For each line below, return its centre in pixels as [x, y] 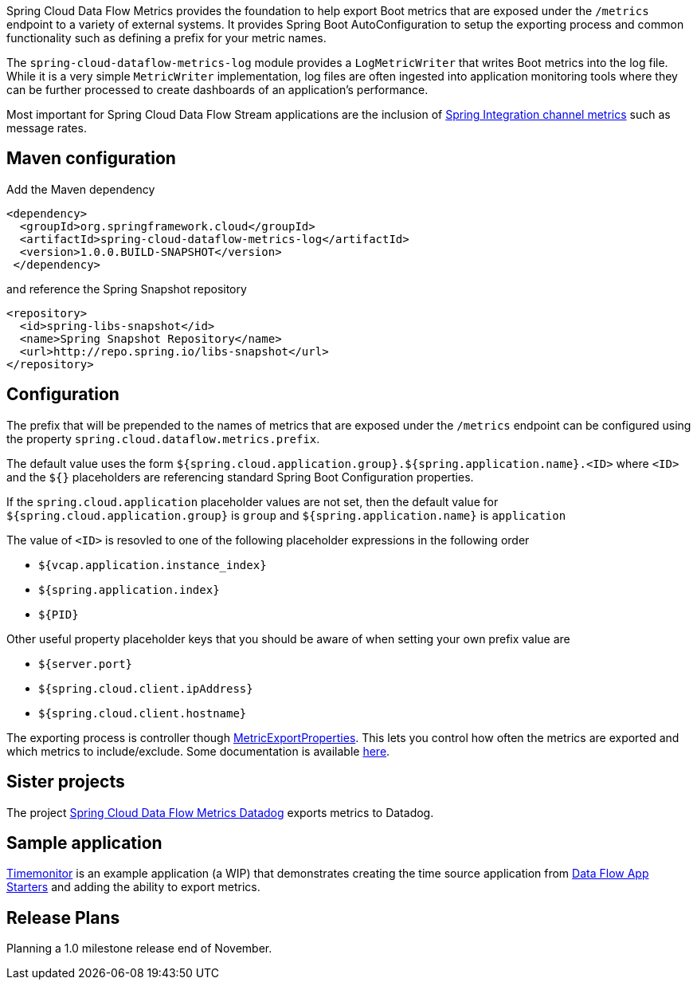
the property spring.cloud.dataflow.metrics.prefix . [163, 438]
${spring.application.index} [129, 589]
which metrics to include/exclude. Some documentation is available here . [198, 751]
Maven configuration [91, 159]
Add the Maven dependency [81, 189]
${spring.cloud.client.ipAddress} [146, 688]
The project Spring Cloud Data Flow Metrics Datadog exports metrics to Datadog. [220, 812]
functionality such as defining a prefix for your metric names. [166, 38]
